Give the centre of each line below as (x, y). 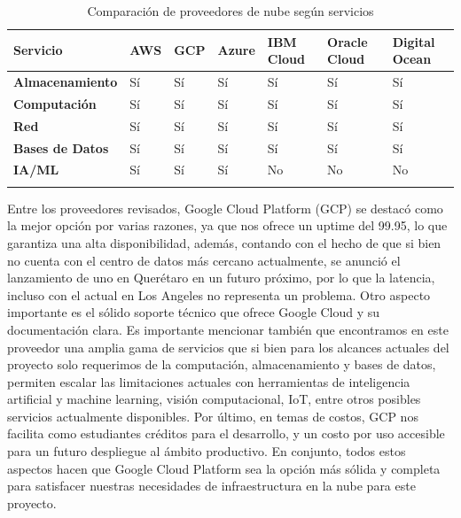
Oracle (348, 41)
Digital (414, 41)
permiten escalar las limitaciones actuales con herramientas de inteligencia (209, 381)
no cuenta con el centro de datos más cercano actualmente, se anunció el (204, 260)
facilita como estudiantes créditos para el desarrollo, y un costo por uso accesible (226, 433)
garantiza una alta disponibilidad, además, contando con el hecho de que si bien (224, 242)
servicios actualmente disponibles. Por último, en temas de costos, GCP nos (213, 416)
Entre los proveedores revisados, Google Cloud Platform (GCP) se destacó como (225, 208)
